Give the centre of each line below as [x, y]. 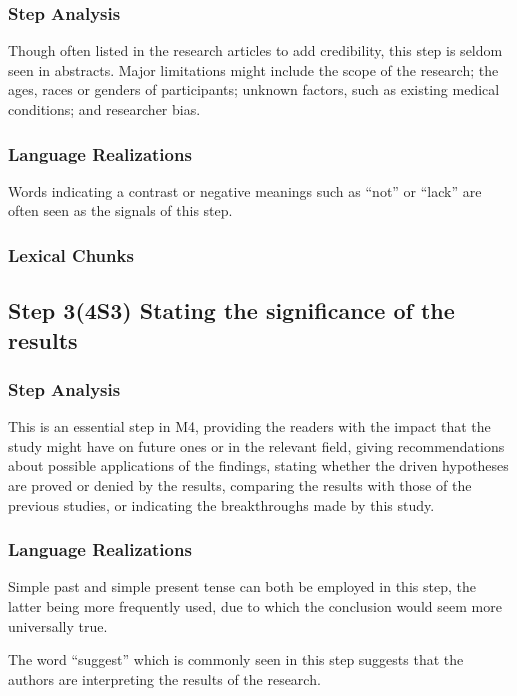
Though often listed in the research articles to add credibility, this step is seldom [255, 50]
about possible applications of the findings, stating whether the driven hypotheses [258, 465]
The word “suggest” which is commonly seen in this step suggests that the [236, 659]
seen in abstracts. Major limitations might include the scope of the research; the [253, 69]
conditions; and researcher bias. [104, 109]
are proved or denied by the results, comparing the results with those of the [240, 485]
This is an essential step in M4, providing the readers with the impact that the [249, 426]
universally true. [58, 625]
